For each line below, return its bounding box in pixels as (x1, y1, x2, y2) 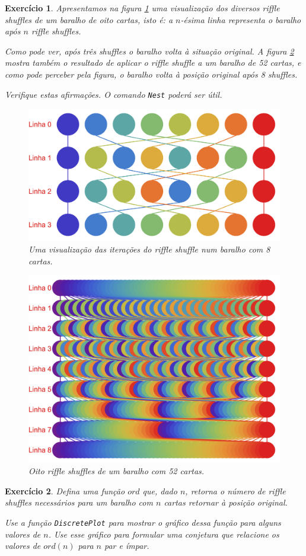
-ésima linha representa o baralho (180, 13, 301, 25)
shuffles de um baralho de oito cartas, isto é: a (5, 13, 173, 25)
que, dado (142, 484, 177, 497)
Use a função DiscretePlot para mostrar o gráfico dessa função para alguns (5, 516, 281, 528)
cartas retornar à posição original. (164, 496, 288, 509)
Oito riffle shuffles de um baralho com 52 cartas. (28, 465, 205, 477)
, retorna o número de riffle (185, 484, 286, 497)
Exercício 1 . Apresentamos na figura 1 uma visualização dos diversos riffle (5, 2, 280, 14)
